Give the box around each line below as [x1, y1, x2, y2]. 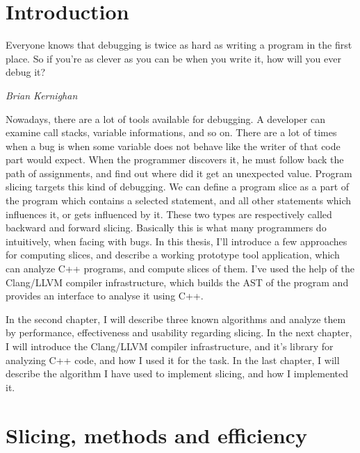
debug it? [6, 65, 46, 79]
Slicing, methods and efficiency [6, 420, 307, 449]
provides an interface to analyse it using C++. [6, 288, 204, 303]
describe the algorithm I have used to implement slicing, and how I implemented [6, 366, 348, 381]
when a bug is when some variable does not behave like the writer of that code [6, 138, 341, 153]
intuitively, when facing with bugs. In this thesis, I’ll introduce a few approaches [6, 233, 347, 248]
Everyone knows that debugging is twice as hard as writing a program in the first [6, 38, 352, 52]
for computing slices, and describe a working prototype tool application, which [6, 247, 340, 262]
